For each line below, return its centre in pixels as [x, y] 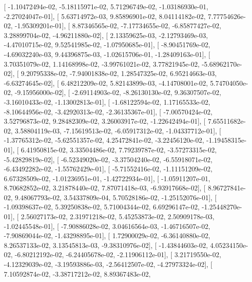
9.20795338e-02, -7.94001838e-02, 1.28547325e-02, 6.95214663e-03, [119, 73]
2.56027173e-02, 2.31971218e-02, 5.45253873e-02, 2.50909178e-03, [117, 216]
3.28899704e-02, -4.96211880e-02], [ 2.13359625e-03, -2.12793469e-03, [106, 35]
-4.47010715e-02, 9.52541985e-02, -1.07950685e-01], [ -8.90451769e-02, [107, 45]
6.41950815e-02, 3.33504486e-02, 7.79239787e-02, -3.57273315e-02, [119, 149]
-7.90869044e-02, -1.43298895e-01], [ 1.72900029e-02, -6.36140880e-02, [107, 235]
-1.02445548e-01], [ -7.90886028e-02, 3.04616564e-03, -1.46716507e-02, [107, 226]
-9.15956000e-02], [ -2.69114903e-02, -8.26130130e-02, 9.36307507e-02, [118, 92]
